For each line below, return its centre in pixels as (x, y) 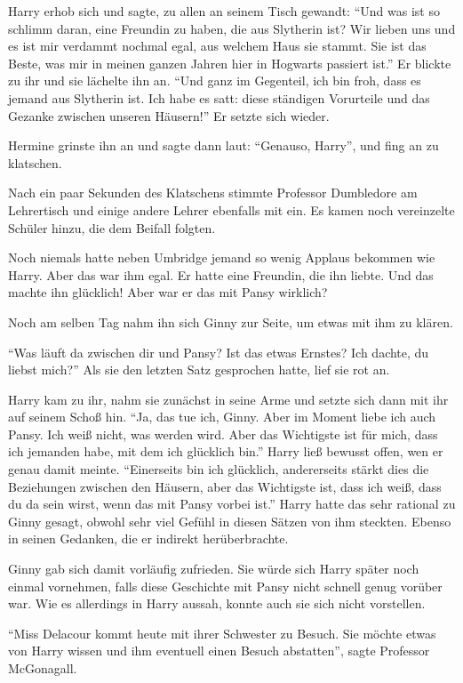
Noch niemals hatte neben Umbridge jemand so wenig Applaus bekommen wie (222, 257)
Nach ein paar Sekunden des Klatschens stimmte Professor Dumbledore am (213, 193)
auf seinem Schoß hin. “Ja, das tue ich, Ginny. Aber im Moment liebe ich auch (222, 417)
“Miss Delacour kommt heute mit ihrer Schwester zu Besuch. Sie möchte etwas (222, 633)
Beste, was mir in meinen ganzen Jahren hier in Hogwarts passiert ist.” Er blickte (230, 63)
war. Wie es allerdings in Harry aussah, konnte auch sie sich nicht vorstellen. (217, 603)
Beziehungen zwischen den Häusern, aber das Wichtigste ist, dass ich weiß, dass (225, 486)
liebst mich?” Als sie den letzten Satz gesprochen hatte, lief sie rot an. (199, 370)
